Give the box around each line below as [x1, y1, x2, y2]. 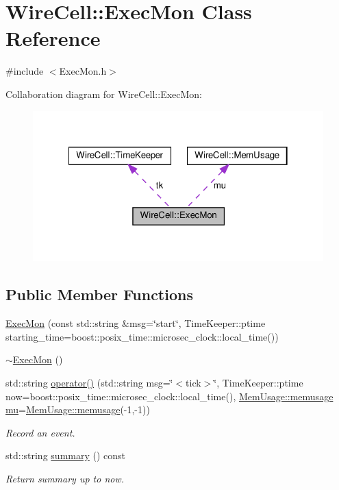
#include [5, 64, 44, 78]
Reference [5, 24, 101, 52]
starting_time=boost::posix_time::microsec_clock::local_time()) [5, 329, 279, 343]
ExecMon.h [59, 64, 107, 78]
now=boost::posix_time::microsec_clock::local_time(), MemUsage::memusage [5, 389, 334, 403]
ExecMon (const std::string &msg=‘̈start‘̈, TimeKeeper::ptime [5, 316, 266, 330]
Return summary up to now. [5, 471, 125, 485]
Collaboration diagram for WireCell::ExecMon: [5, 86, 203, 101]
